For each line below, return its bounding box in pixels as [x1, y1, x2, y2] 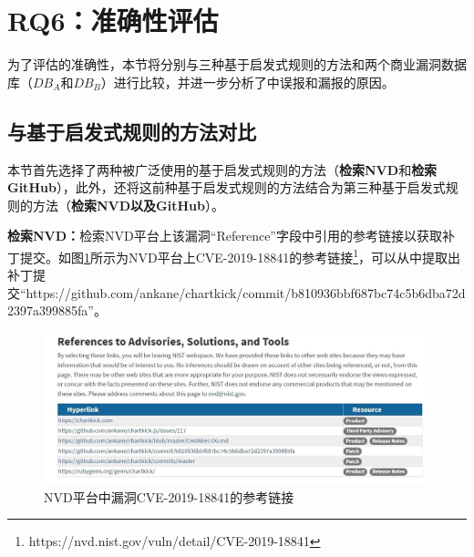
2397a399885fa [7, 301, 88, 320]
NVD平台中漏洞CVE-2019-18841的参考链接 [44, 487, 294, 506]
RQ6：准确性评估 [7, 2, 219, 39]
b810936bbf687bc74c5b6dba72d [291, 283, 466, 302]
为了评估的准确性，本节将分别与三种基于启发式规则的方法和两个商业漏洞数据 [7, 55, 467, 74]
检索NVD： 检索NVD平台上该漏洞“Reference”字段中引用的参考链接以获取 [7, 226, 442, 245]
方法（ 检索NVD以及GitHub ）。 [32, 195, 224, 214]
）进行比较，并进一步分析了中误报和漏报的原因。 [100, 72, 395, 91]
